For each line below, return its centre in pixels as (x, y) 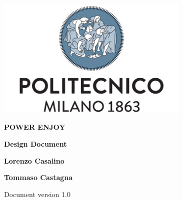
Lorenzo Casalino (34, 160)
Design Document (35, 143)
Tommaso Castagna (38, 177)
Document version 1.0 (37, 194)
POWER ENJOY (35, 127)
